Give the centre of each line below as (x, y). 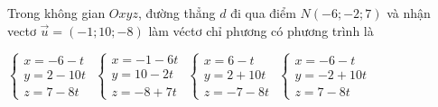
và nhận (409, 13)
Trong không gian (56, 13)
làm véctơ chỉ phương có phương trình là (261, 30)
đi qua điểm (263, 13)
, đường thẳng (177, 13)
